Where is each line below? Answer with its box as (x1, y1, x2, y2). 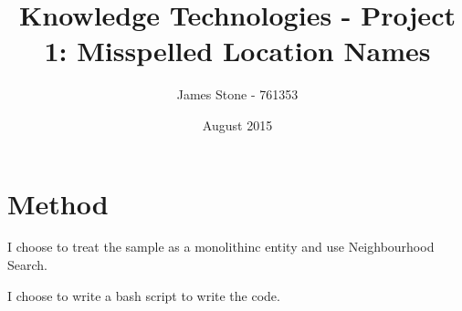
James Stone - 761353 (176, 85, 299, 104)
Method (7, 184, 109, 222)
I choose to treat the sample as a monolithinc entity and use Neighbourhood (7, 237, 435, 256)
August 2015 (202, 115, 273, 134)
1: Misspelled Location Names (44, 32, 431, 69)
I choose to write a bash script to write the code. (7, 285, 280, 305)
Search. (7, 255, 47, 275)
